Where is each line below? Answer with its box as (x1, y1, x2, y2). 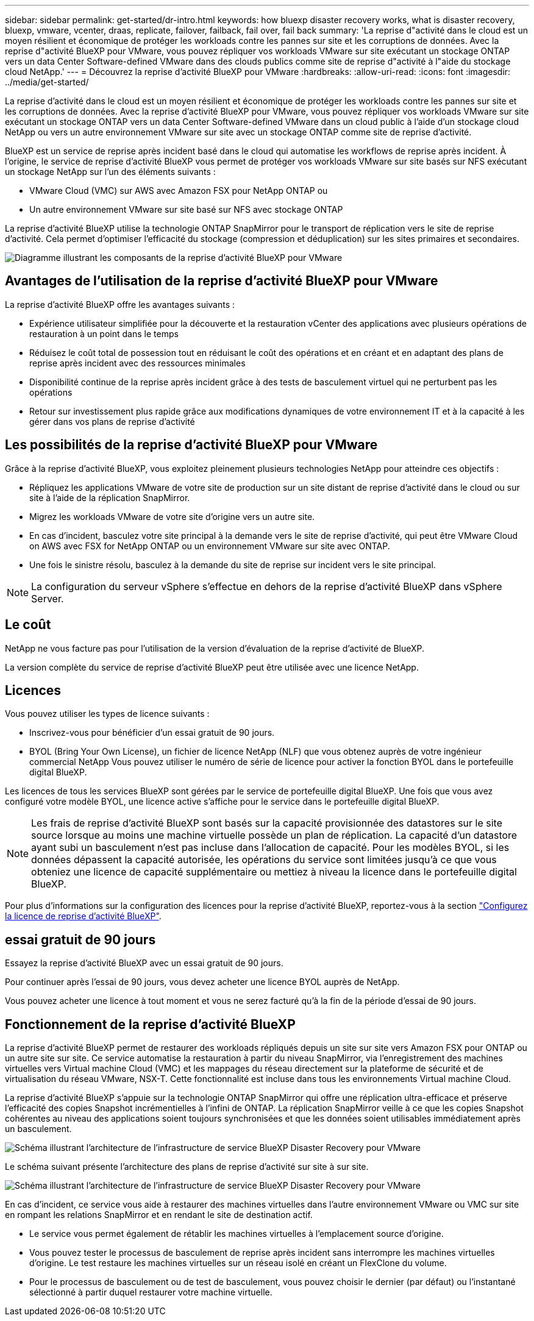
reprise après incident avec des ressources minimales (29, 357, 246, 368)
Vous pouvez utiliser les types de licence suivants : (5, 708, 210, 719)
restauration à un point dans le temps (29, 328, 179, 339)
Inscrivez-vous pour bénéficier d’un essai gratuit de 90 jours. (29, 727, 275, 738)
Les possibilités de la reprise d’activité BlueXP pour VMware (5, 437, 378, 453)
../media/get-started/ (5, 77, 89, 87)
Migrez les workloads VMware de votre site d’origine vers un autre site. (29, 511, 315, 522)
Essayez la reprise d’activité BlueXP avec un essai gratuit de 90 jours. (5, 958, 283, 969)
